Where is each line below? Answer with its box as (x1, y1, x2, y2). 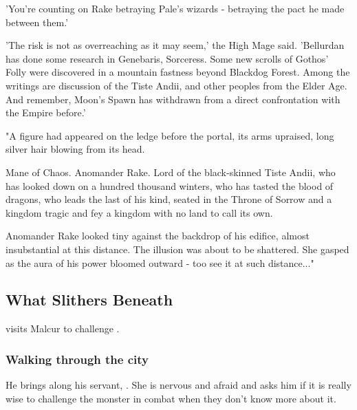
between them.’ (6, 14, 68, 29)
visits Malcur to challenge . (6, 321, 120, 336)
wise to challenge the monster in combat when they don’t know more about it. (6, 391, 336, 405)
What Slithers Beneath (6, 289, 173, 310)
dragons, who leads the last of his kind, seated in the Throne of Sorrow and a (6, 192, 332, 206)
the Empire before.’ (6, 105, 86, 120)
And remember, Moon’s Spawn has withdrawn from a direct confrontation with (6, 91, 340, 106)
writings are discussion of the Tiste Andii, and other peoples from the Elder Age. (6, 78, 347, 92)
